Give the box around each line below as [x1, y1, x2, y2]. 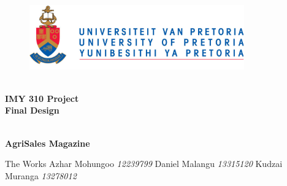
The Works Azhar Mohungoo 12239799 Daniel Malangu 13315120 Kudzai [5, 157, 283, 170]
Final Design [5, 104, 59, 117]
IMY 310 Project [5, 91, 79, 104]
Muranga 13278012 [5, 169, 77, 182]
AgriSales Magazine [5, 136, 90, 149]
